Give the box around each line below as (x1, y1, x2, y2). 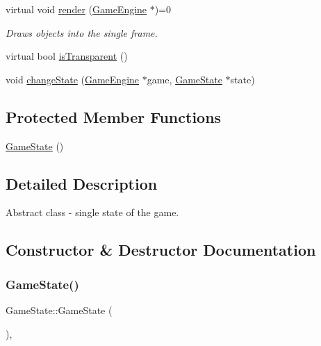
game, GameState (147, 72, 222, 86)
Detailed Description (6, 172, 158, 194)
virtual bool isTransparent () (6, 49, 128, 63)
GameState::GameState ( (6, 302, 113, 317)
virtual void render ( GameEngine (6, 2, 147, 16)
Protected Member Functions (6, 106, 222, 127)
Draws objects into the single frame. (6, 25, 158, 40)
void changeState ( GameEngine (6, 72, 140, 86)
